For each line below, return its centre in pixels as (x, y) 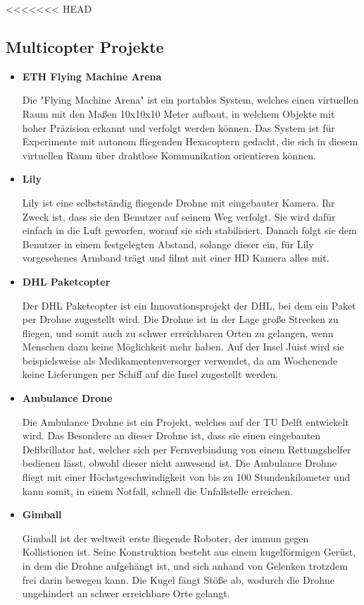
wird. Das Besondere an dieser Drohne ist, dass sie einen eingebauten (171, 435)
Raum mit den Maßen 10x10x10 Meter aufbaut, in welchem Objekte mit (178, 113)
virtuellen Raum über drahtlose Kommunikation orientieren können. (169, 155)
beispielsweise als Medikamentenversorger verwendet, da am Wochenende (180, 360)
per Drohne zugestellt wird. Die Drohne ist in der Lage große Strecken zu (180, 319)
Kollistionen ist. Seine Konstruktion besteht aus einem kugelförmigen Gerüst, (189, 552)
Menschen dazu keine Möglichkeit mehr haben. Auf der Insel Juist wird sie (183, 347)
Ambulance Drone (67, 398)
